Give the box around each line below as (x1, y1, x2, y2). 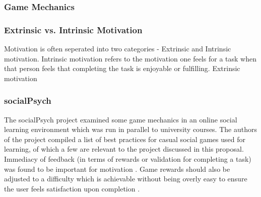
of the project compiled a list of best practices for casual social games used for (4, 134, 245, 144)
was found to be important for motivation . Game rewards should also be (4, 163, 230, 174)
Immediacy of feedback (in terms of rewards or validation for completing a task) (4, 154, 251, 164)
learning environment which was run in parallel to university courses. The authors (4, 124, 257, 135)
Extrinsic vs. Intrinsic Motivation (4, 23, 143, 36)
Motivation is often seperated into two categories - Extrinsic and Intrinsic (4, 43, 231, 54)
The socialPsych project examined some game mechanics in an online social (4, 114, 237, 124)
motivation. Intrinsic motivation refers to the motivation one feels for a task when (4, 53, 256, 63)
